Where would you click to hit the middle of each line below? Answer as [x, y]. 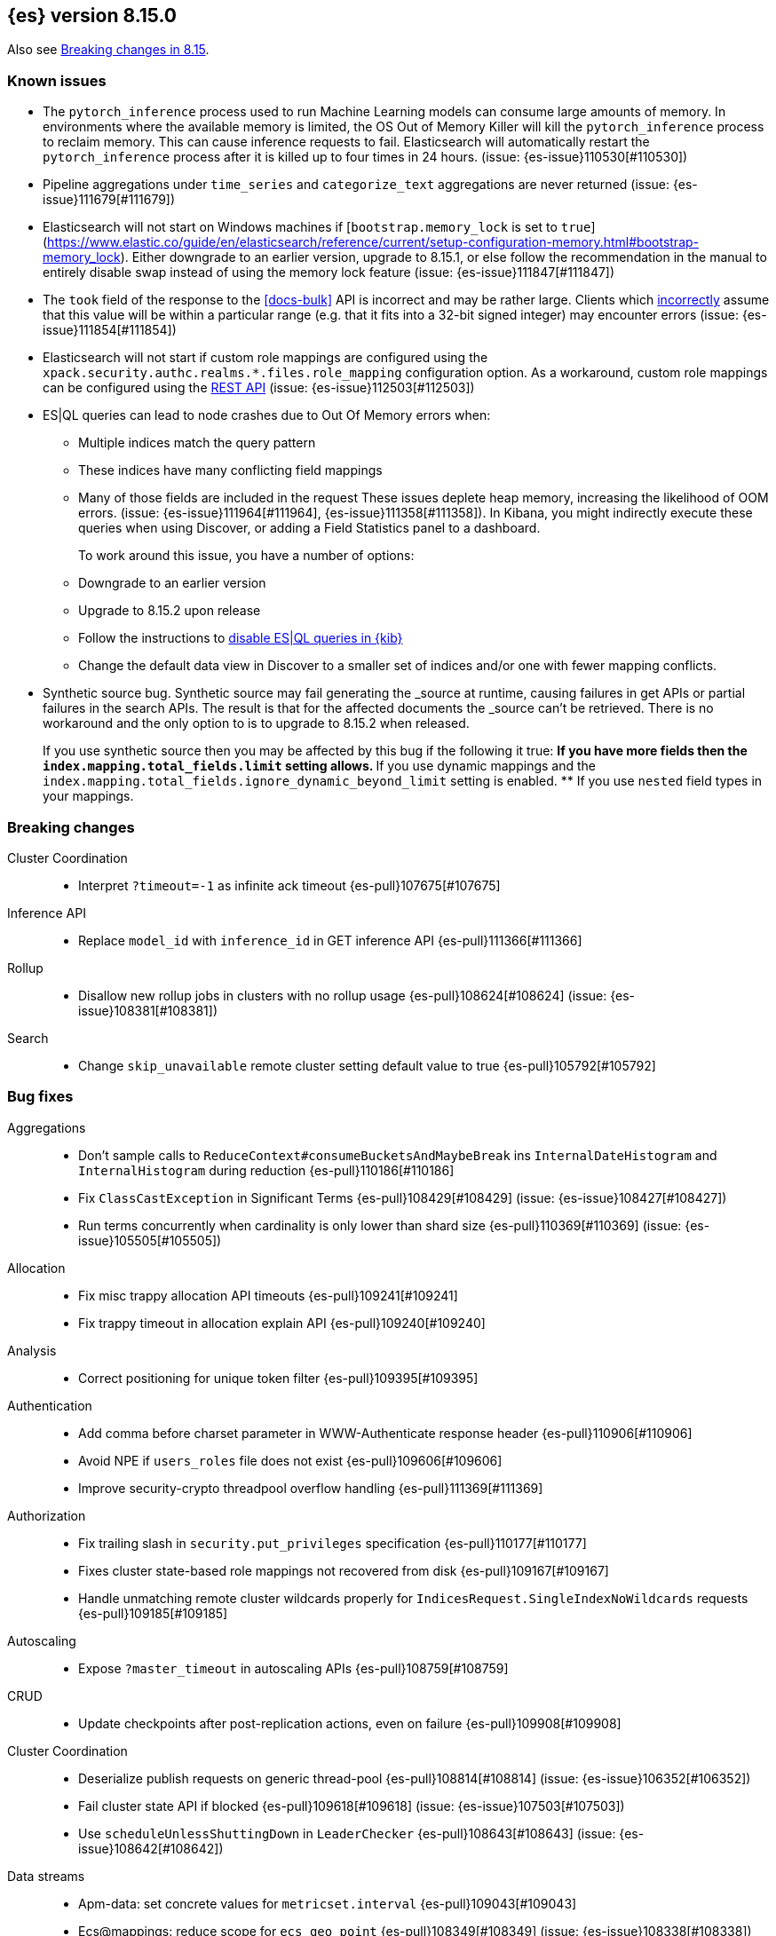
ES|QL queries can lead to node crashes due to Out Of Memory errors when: [267, 415]
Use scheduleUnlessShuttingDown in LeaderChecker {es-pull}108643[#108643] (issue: [347, 1833]
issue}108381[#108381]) [148, 1010]
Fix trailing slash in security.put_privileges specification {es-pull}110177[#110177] [333, 1543]
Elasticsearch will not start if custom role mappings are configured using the [265, 358]
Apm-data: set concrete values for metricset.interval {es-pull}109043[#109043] [328, 1903]
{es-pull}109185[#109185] [153, 1613]
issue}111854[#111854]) [110, 330]
